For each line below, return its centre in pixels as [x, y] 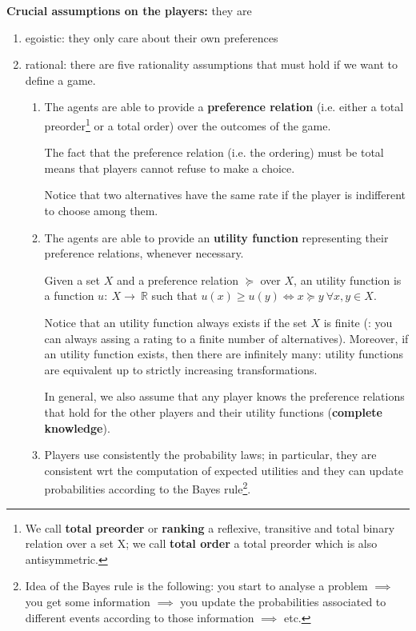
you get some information [88, 601]
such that [174, 296]
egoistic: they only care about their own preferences [152, 37]
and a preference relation [178, 280]
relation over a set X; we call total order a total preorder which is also [201, 543]
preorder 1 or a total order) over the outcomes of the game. [188, 124]
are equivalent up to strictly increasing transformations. [181, 369]
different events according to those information [140, 617]
